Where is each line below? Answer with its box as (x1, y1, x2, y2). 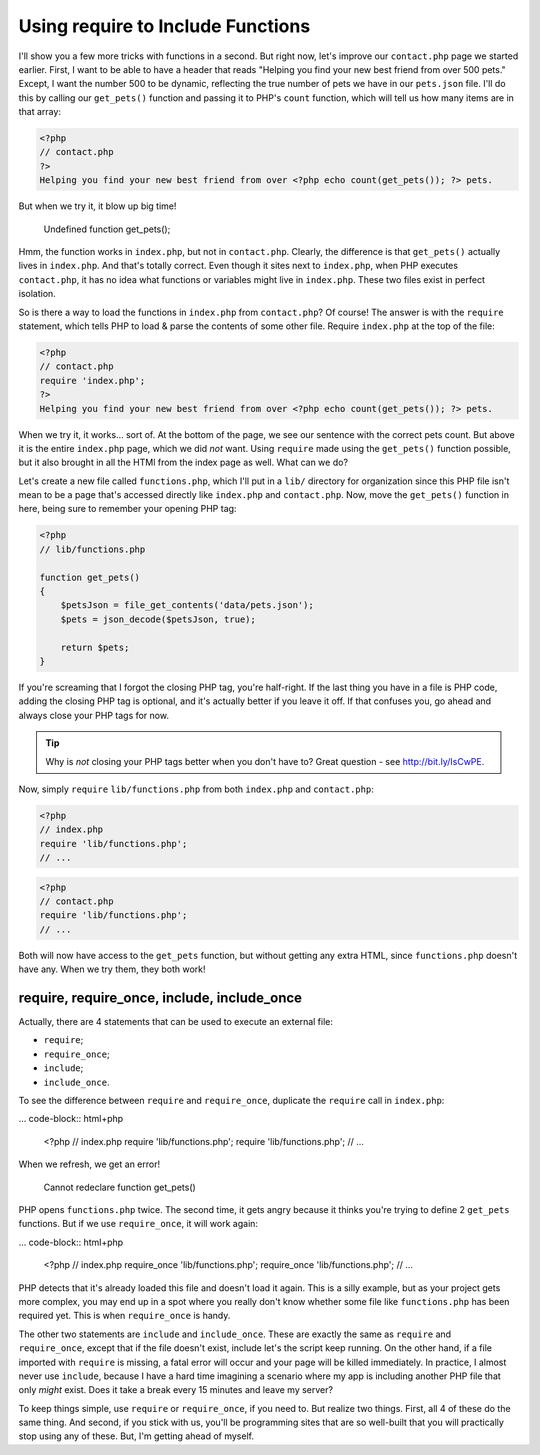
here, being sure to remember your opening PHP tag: (18, 503, 237, 515)
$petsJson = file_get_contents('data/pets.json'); (60, 600, 314, 611)
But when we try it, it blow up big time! (18, 200, 177, 212)
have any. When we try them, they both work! (18, 963, 206, 975)
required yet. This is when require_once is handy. (18, 1310, 231, 1322)
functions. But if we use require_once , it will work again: (18, 1218, 259, 1230)
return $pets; (60, 641, 130, 653)
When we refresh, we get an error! (18, 1158, 160, 1170)
